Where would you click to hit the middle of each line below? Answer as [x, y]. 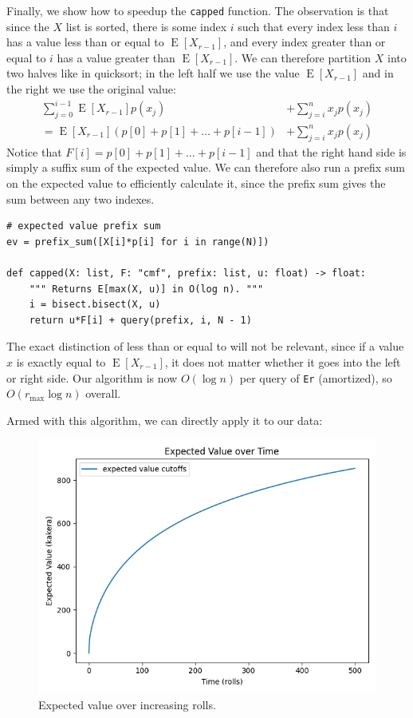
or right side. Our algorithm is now [92, 377]
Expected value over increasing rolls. [127, 704]
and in [378, 73]
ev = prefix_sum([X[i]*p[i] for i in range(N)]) [138, 242]
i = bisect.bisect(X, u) [95, 305]
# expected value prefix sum [84, 226]
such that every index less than [314, 26]
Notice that [34, 151]
